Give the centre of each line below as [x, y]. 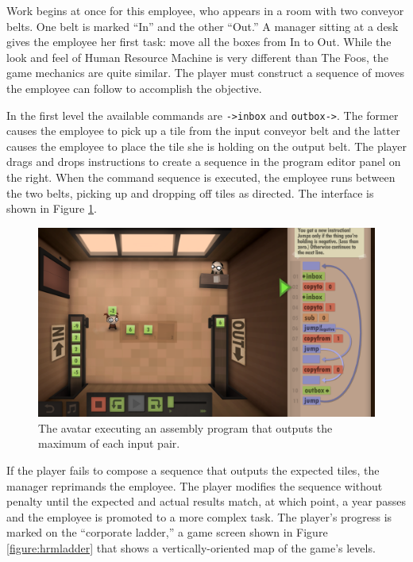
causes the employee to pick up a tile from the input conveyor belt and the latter [203, 131]
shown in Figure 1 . [52, 208]
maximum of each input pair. [109, 443]
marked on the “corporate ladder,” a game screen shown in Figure [167, 532]
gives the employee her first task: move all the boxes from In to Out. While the [199, 42]
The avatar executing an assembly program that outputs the [185, 427]
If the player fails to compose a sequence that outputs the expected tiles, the [193, 470]
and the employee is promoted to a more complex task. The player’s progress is [199, 516]
